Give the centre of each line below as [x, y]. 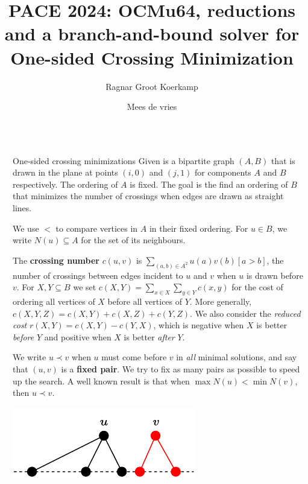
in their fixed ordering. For [199, 228]
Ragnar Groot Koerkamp [152, 86]
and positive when [78, 336]
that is [283, 160]
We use [26, 228]
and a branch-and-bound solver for [152, 33]
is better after [149, 336]
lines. [22, 208]
